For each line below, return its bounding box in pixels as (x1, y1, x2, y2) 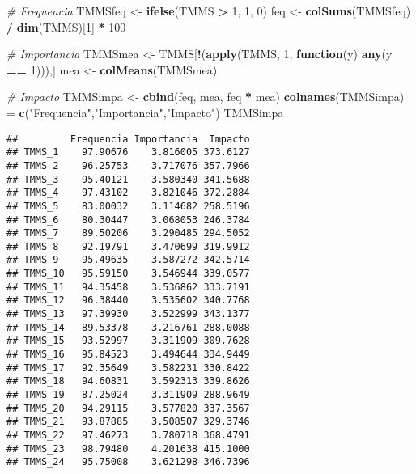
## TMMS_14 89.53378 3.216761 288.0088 (6, 321, 250, 333)
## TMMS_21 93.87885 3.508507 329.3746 (6, 416, 250, 428)
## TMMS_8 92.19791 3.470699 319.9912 (6, 240, 250, 252)
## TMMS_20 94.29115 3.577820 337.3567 (6, 402, 250, 414)
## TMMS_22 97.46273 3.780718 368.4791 (6, 430, 250, 441)
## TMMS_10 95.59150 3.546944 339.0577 (6, 268, 250, 280)
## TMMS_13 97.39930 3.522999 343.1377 (6, 308, 250, 320)
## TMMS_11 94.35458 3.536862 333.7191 (6, 281, 250, 293)
